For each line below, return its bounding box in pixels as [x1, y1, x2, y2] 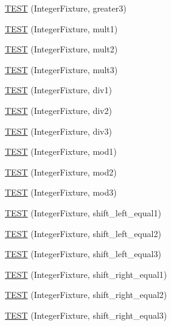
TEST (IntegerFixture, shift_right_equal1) [5, 268, 167, 280]
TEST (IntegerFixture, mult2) [5, 43, 118, 55]
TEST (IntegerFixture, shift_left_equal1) [5, 206, 161, 219]
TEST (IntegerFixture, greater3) [5, 2, 127, 14]
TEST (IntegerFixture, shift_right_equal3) [5, 308, 167, 321]
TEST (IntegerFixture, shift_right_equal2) [5, 288, 167, 301]
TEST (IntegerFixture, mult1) [5, 22, 118, 35]
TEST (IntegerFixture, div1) [5, 83, 112, 96]
